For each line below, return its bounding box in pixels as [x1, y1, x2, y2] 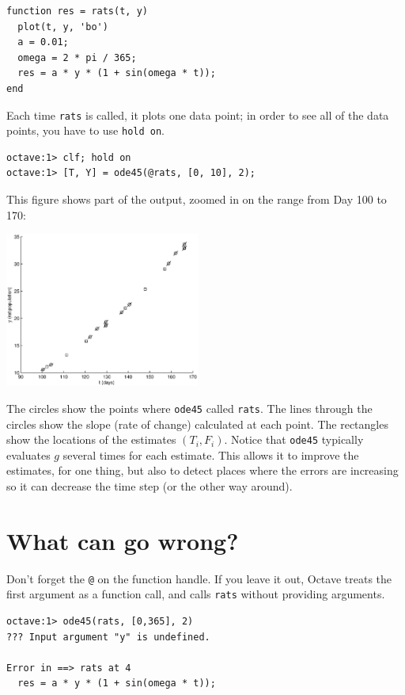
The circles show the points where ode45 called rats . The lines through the [6, 399, 373, 416]
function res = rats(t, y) [6, 6, 148, 17]
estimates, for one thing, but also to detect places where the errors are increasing [6, 462, 399, 479]
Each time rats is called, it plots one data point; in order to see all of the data [6, 106, 389, 123]
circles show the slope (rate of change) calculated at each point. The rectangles [6, 415, 388, 432]
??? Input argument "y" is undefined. [6, 631, 210, 643]
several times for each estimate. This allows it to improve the [62, 446, 359, 463]
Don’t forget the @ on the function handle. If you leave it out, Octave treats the [6, 570, 392, 586]
